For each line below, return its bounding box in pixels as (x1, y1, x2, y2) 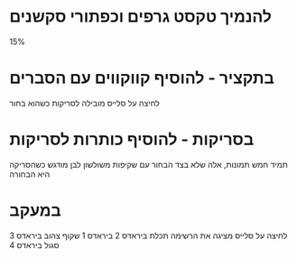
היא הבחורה (9, 169, 51, 180)
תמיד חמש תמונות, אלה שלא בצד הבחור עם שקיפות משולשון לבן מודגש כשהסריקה (9, 159, 289, 170)
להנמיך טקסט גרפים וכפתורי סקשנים (9, 6, 273, 27)
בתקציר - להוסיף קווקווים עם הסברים (9, 68, 275, 88)
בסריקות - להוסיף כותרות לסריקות (9, 129, 255, 150)
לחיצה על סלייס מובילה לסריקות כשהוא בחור (9, 97, 161, 108)
